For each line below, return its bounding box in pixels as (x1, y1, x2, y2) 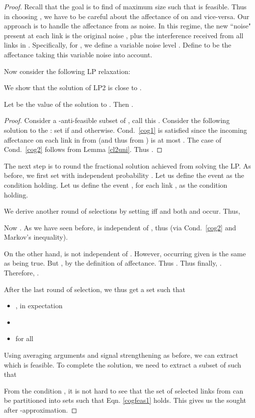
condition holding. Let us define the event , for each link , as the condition (4, 179, 228, 190)
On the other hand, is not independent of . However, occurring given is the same (4, 248, 246, 258)
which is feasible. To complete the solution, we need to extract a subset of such (4, 359, 241, 369)
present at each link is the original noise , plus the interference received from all (4, 30, 244, 40)
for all (15, 333, 34, 344)
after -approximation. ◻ (4, 405, 77, 415)
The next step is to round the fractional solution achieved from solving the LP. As (4, 160, 251, 171)
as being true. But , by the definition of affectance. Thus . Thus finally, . (4, 258, 222, 268)
